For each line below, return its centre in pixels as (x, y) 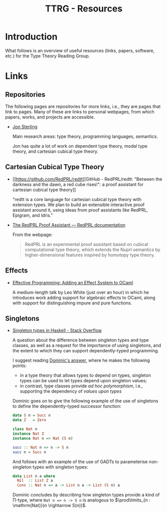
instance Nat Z (28, 434)
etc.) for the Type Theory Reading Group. (48, 56)
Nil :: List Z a (35, 481)
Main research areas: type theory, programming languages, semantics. (85, 136)
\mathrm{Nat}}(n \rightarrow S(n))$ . (49, 506)
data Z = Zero (29, 420)
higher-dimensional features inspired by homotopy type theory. (90, 255)
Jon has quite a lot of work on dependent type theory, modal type (80, 146)
